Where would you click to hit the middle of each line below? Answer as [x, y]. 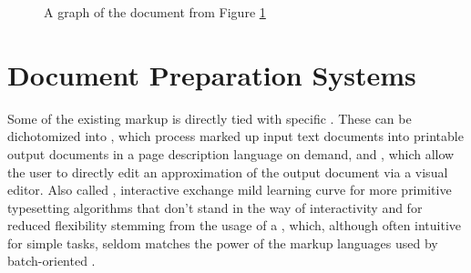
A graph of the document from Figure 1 [155, 12]
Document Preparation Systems [212, 74]
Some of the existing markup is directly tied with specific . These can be [210, 118]
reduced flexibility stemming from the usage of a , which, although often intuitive [235, 225]
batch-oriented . [51, 261]
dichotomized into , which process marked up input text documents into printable [235, 136]
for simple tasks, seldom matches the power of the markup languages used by [223, 243]
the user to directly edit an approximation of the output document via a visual [228, 172]
